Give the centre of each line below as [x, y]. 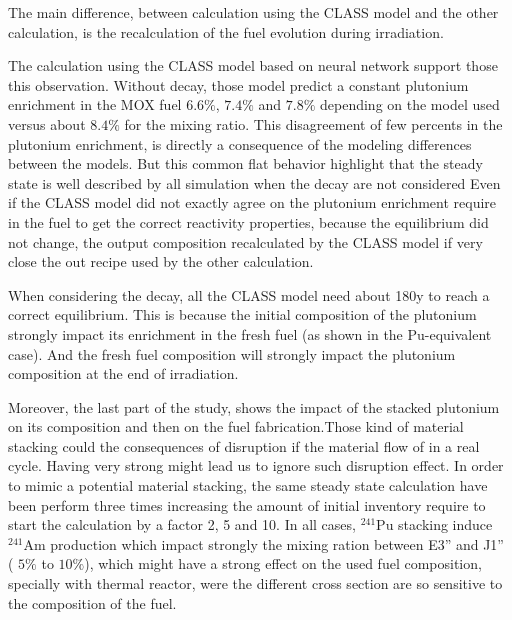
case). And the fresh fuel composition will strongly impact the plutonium [232, 353]
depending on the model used [410, 104]
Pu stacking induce [434, 524]
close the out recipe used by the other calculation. [161, 261]
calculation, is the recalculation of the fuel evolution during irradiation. [226, 31]
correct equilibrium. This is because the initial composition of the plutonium [242, 314]
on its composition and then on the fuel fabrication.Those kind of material [236, 426]
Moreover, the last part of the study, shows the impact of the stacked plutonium [254, 406]
